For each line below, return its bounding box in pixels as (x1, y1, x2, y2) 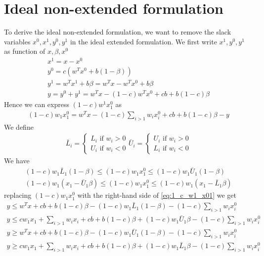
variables (4, 36, 31, 46)
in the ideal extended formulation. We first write (70, 36, 217, 46)
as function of (4, 46, 45, 56)
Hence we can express (4, 99, 69, 110)
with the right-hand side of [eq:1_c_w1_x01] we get (77, 190, 237, 200)
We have (4, 155, 30, 166)
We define (4, 121, 34, 132)
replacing (4, 190, 32, 200)
